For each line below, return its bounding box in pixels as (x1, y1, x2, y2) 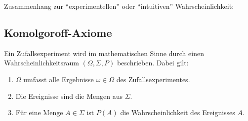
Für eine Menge (15, 107, 63, 118)
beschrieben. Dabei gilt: (117, 58, 189, 68)
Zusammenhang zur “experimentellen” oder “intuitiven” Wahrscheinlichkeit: (4, 1, 234, 11)
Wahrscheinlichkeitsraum (4, 58, 79, 68)
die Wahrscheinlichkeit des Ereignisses (120, 107, 235, 118)
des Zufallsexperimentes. (116, 74, 190, 84)
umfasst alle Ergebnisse (23, 74, 94, 84)
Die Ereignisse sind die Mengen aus (15, 91, 123, 101)
